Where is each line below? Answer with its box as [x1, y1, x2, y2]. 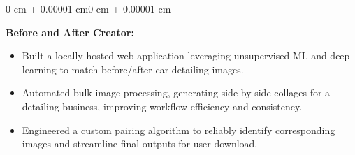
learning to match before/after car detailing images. [22, 61, 244, 76]
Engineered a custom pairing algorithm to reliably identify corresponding [22, 122, 335, 137]
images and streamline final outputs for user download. [22, 136, 258, 151]
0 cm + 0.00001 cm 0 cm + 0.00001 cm [6, 1, 171, 15]
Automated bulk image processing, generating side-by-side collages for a [22, 85, 331, 100]
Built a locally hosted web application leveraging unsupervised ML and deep [22, 48, 350, 63]
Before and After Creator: [6, 24, 134, 39]
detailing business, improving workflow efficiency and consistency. [22, 98, 303, 113]
